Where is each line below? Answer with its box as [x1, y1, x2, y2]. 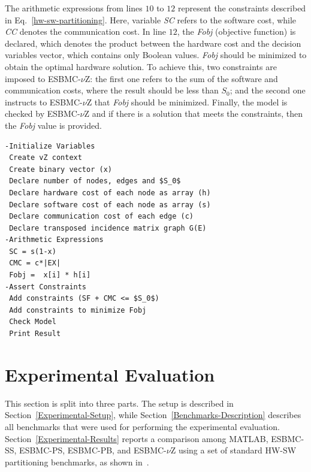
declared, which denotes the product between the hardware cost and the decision [5, 37, 301, 49]
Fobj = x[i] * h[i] [9, 271, 91, 280]
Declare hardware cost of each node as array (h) [9, 188, 211, 197]
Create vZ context [9, 153, 82, 162]
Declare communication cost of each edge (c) [9, 212, 194, 221]
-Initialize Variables [5, 141, 95, 150]
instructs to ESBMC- [5, 95, 83, 108]
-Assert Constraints [5, 282, 87, 291]
